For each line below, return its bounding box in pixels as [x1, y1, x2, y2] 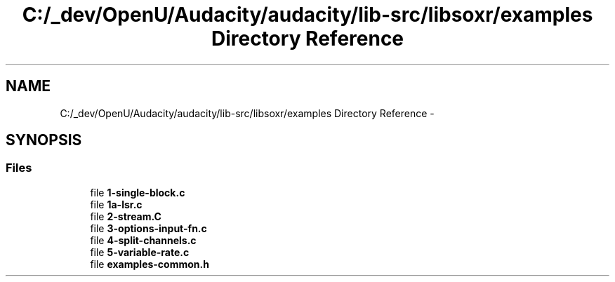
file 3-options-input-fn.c [90, 222, 207, 234]
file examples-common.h [90, 257, 209, 270]
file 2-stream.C [90, 210, 161, 222]
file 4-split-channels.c [90, 234, 197, 246]
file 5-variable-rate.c [90, 246, 190, 258]
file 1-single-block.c [90, 186, 185, 199]
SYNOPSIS [6, 131, 82, 149]
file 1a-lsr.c [90, 198, 143, 210]
